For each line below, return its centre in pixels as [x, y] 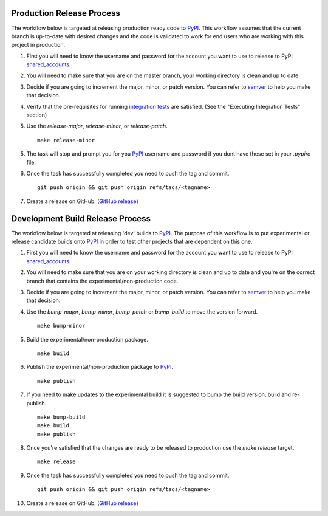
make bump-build [61, 417]
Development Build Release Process [81, 218]
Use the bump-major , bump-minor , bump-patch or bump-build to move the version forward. [142, 311]
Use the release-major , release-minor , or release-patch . [97, 126]
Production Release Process [66, 13]
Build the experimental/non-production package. [87, 339]
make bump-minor [61, 326]
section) [37, 115]
